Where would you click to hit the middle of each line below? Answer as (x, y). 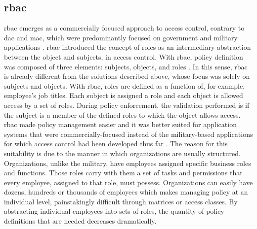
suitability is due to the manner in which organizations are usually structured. (122, 153)
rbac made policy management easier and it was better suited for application (120, 124)
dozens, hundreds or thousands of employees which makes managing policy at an (126, 192)
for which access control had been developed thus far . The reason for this (116, 144)
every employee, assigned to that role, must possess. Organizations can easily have (128, 182)
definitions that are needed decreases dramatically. (80, 221)
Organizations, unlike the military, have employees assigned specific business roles (128, 163)
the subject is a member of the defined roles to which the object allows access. (122, 114)
